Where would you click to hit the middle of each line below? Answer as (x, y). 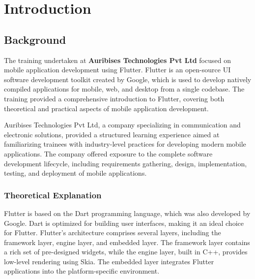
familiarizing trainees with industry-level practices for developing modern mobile (125, 144)
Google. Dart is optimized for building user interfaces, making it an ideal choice (124, 223)
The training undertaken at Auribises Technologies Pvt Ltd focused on (117, 60)
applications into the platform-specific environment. (82, 271)
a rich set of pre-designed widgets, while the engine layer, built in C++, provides (126, 252)
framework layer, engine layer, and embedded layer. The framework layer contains (127, 242)
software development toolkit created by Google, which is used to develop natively (128, 79)
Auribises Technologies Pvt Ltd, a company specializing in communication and (122, 125)
